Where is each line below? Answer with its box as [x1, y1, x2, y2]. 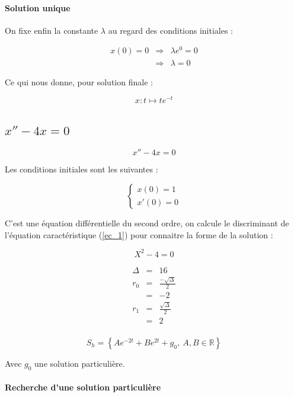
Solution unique [5, 1, 71, 14]
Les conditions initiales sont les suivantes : [5, 163, 158, 175]
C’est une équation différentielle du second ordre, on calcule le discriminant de [5, 217, 289, 229]
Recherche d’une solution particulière [5, 381, 161, 393]
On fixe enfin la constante [5, 24, 98, 36]
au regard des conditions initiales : [108, 24, 234, 36]
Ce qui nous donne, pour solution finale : [5, 75, 153, 88]
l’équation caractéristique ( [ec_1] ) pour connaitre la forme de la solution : [5, 228, 273, 241]
